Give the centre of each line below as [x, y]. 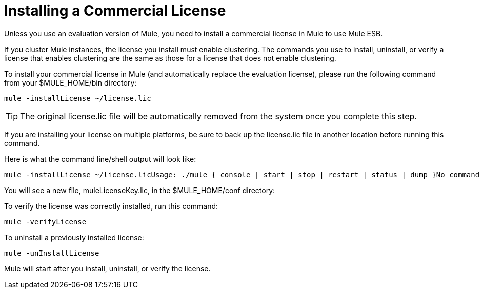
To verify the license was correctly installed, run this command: [111, 206]
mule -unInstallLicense [52, 253]
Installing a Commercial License [115, 11]
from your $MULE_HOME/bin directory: [71, 82]
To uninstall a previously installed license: [74, 237]
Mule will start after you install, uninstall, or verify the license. [107, 268]
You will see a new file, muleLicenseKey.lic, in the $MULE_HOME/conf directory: [140, 190]
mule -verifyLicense [45, 222]
